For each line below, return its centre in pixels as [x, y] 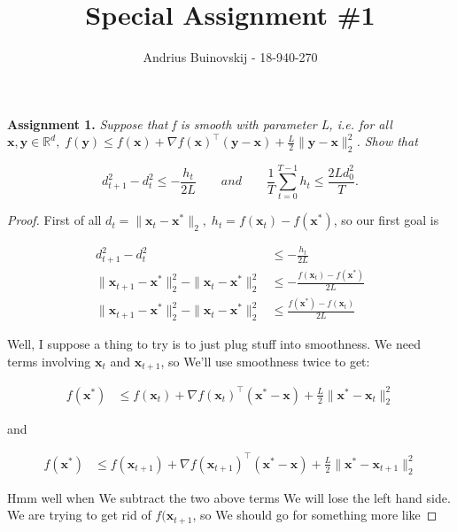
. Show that [387, 141]
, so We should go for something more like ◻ [315, 515]
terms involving [49, 361]
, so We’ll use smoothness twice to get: [265, 361]
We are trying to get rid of [79, 515]
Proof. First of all [54, 220]
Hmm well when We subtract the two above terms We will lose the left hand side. [229, 497]
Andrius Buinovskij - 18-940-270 [230, 57]
